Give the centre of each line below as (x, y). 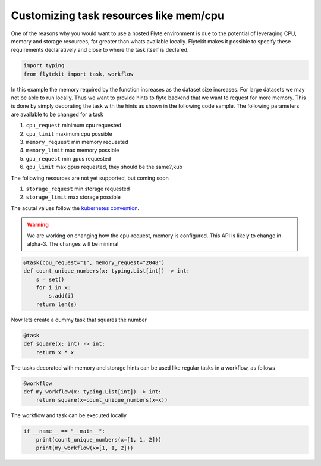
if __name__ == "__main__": (64, 431)
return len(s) (56, 304)
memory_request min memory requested (77, 142)
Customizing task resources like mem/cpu (117, 15)
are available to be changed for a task (57, 114)
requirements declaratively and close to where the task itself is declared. (100, 50)
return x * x (55, 352)
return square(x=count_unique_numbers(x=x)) (102, 400)
